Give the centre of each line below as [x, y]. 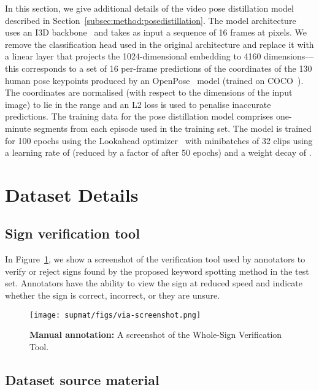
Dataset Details [72, 194]
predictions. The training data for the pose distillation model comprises [139, 116]
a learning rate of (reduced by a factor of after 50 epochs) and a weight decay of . [158, 152]
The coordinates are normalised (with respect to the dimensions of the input [149, 92]
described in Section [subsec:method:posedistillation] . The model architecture [151, 20]
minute [18, 128]
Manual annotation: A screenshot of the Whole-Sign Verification [156, 335]
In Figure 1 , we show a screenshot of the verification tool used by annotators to [155, 259]
